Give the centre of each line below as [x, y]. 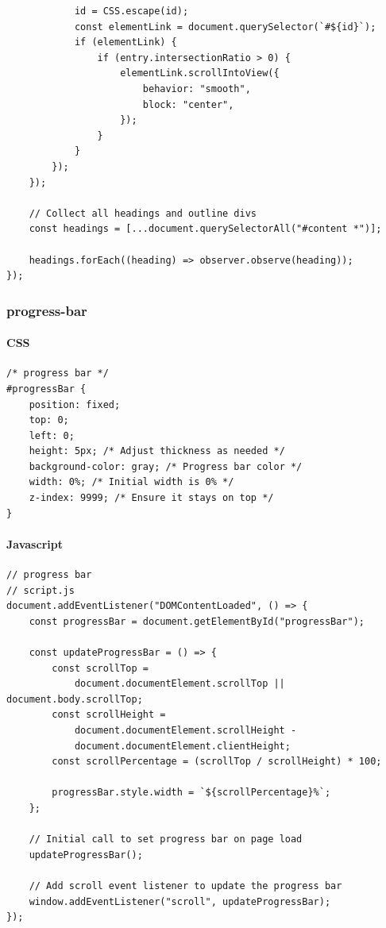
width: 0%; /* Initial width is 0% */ [131, 482]
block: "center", [188, 104]
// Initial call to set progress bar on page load [166, 839]
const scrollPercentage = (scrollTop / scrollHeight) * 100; [217, 762]
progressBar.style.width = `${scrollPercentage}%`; [191, 793]
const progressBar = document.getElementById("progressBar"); [197, 621]
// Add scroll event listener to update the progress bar [185, 886]
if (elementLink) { [125, 42]
